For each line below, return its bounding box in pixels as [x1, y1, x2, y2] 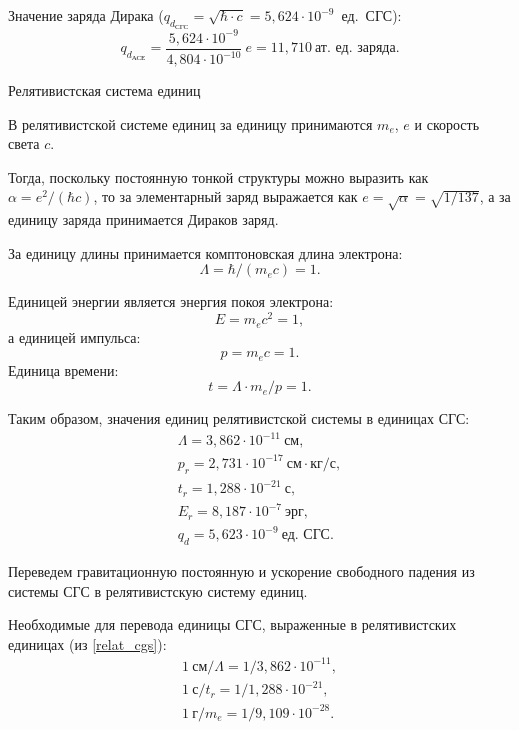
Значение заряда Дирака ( [8, 5, 164, 25]
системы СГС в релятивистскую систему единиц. [8, 580, 308, 601]
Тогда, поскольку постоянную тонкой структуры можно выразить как [8, 166, 429, 187]
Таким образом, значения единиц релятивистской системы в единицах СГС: [8, 408, 470, 429]
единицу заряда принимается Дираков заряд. [8, 209, 279, 230]
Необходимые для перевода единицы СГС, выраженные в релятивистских [8, 614, 457, 635]
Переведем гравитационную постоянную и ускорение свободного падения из [8, 560, 475, 581]
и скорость [414, 113, 480, 134]
